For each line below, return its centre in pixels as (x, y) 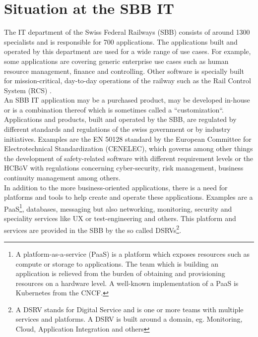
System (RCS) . (28, 90)
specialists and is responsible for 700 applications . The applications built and (121, 41)
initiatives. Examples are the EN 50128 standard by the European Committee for (128, 139)
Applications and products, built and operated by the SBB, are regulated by (120, 119)
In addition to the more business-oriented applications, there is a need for (116, 187)
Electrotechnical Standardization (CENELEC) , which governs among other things (129, 148)
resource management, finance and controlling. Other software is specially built (124, 71)
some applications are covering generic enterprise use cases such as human (116, 61)
